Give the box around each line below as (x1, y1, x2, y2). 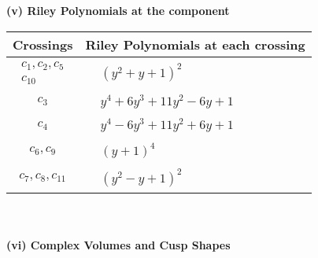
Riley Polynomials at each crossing (85, 35, 305, 53)
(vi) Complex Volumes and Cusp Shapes (6, 236, 231, 252)
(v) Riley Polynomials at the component (6, 2, 230, 18)
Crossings (13, 35, 73, 53)
